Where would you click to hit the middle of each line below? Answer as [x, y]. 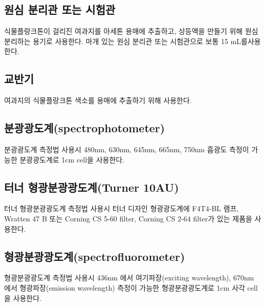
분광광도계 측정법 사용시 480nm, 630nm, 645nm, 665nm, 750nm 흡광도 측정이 [127, 149]
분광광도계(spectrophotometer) [85, 128]
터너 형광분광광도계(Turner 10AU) [92, 187]
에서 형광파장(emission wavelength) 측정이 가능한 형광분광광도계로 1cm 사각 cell [131, 287]
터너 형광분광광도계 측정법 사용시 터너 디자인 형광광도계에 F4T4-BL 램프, [122, 208]
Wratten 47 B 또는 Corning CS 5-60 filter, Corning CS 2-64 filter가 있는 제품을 [128, 218]
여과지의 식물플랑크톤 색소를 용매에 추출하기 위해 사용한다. [98, 100]
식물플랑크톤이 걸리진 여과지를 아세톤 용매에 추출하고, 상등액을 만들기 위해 [124, 31]
